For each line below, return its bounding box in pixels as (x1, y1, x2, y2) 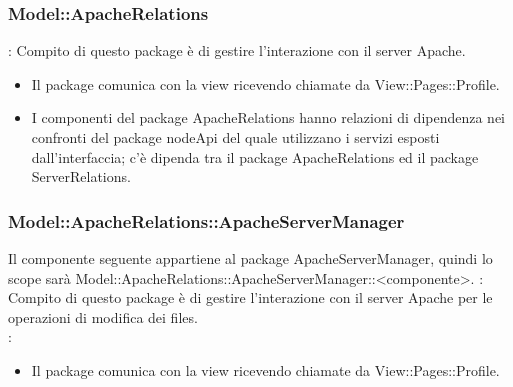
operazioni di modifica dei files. (8, 306, 198, 327)
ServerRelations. (31, 166, 131, 187)
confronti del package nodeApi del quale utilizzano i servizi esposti (31, 127, 440, 147)
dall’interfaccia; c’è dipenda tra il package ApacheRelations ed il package (31, 146, 479, 167)
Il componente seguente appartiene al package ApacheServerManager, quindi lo (8, 248, 493, 268)
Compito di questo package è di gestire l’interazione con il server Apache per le (8, 287, 493, 308)
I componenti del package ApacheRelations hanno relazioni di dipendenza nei (31, 107, 506, 128)
